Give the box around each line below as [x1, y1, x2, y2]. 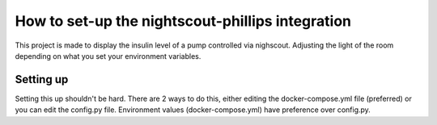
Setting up [15, 73, 69, 86]
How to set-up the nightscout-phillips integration [15, 12, 352, 30]
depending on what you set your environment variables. [15, 51, 202, 60]
